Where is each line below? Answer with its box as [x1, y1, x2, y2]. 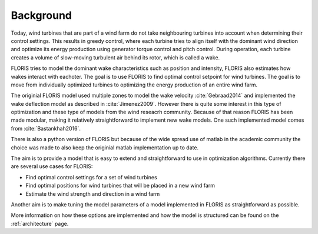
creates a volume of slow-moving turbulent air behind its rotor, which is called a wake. [11, 54, 220, 61]
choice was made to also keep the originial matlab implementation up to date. [11, 144, 199, 151]
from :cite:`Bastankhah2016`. [11, 125, 81, 132]
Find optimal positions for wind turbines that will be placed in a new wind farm [25, 182, 215, 189]
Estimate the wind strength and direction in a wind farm [25, 190, 160, 197]
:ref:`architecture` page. [11, 220, 69, 227]
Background [11, 9, 72, 22]
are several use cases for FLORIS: [11, 163, 93, 170]
